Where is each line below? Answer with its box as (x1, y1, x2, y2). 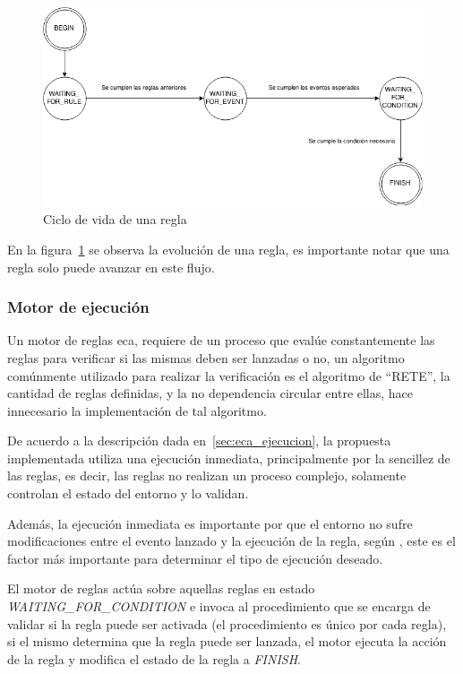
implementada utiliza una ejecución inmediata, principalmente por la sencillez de (7, 448, 450, 467)
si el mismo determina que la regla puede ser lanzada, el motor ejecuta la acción (7, 632, 447, 651)
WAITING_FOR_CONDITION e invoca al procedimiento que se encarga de (7, 597, 431, 616)
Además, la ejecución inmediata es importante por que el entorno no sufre (7, 514, 413, 532)
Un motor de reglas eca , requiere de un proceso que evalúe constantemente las (7, 331, 435, 350)
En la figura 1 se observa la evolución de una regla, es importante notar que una (7, 239, 450, 258)
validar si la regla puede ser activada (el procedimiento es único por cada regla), (7, 614, 447, 633)
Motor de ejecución (7, 296, 150, 318)
